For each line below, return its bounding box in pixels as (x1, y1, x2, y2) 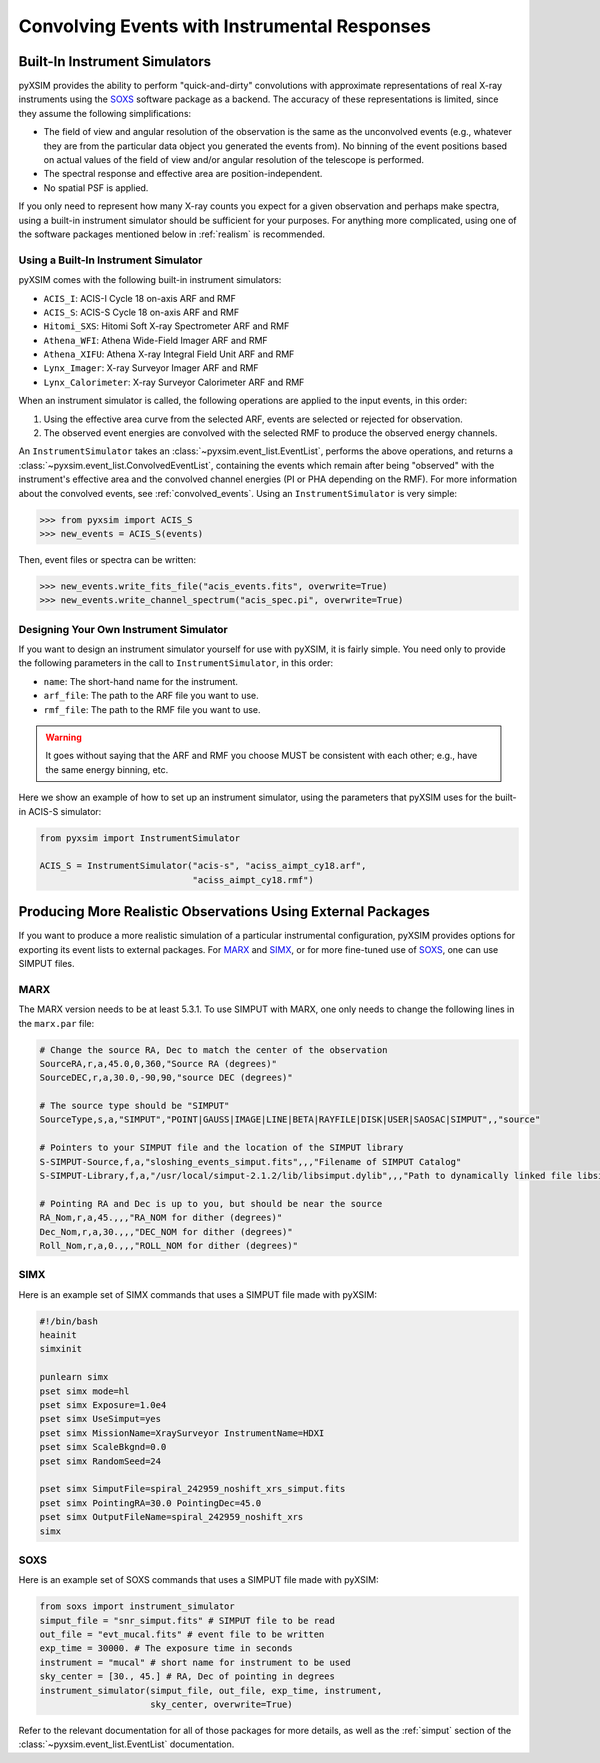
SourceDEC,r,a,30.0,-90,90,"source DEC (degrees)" (39, 1072, 294, 1084)
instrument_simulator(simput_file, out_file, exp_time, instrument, (39, 1685, 383, 1696)
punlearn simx (39, 1371, 109, 1383)
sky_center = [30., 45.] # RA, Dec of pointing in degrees (39, 1671, 335, 1682)
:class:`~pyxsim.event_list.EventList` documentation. (18, 1738, 235, 1750)
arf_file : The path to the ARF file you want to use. (43, 690, 259, 702)
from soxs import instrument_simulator (39, 1601, 235, 1612)
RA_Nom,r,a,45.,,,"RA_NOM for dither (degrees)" (39, 1212, 283, 1224)
